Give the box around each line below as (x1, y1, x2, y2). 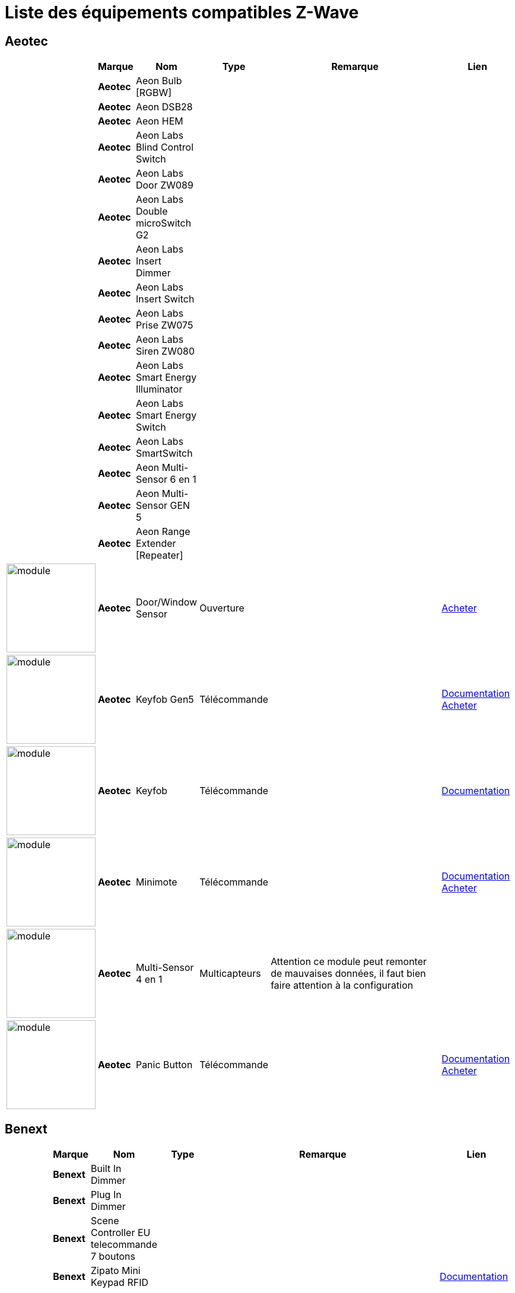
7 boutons (91, 1250, 136, 1263)
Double (135, 205, 168, 218)
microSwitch (135, 217, 192, 230)
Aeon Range (135, 526, 190, 538)
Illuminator (135, 383, 183, 396)
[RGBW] (135, 87, 172, 99)
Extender (135, 537, 176, 550)
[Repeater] (135, 549, 183, 562)
